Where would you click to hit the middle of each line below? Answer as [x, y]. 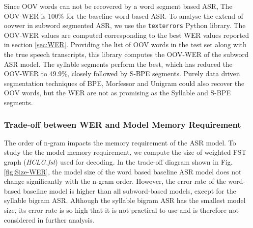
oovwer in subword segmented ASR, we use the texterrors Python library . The [125, 25]
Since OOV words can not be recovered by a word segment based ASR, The [118, 6]
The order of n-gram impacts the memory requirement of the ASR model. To [120, 142]
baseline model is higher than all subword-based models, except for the [129, 190]
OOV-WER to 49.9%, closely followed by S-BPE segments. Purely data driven [122, 73]
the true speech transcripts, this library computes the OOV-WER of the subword [126, 54]
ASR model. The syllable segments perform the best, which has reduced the [118, 64]
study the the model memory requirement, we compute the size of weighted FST [125, 152]
